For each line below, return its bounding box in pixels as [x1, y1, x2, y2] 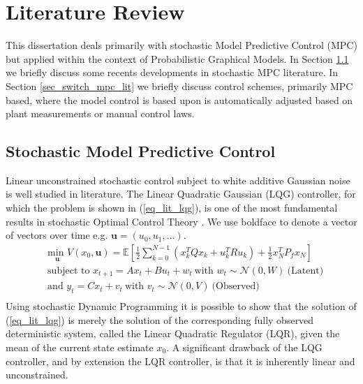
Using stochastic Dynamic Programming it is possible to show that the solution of [6, 299, 357, 313]
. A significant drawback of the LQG [166, 340, 323, 355]
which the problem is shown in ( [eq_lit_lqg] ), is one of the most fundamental [6, 200, 338, 215]
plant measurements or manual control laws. [6, 106, 195, 121]
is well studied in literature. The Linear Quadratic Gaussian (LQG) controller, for [6, 186, 356, 201]
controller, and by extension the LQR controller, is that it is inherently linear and [6, 353, 355, 368]
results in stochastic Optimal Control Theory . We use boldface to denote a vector [6, 214, 357, 228]
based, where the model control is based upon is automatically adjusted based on [6, 92, 353, 107]
